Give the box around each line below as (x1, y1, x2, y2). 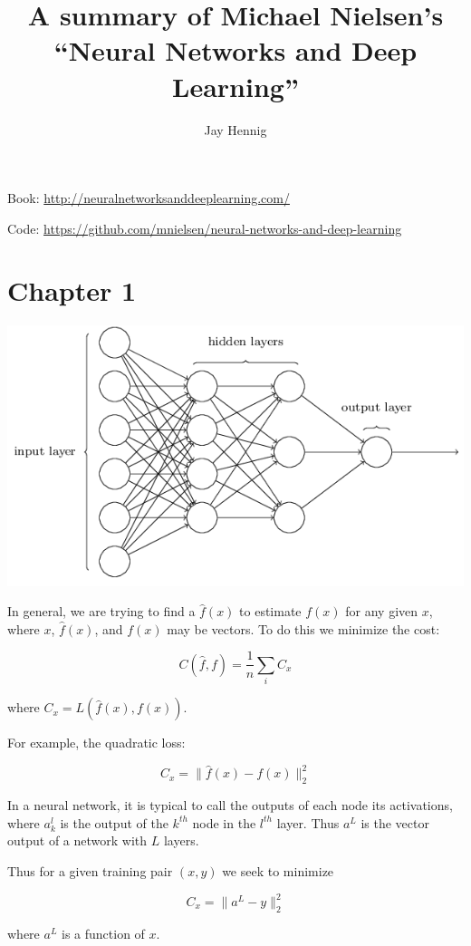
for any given (345, 602, 418, 621)
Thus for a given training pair (7, 861, 173, 880)
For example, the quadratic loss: (7, 733, 186, 752)
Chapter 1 (7, 272, 137, 309)
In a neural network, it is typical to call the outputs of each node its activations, (7, 796, 453, 815)
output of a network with (7, 831, 148, 850)
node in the (192, 813, 256, 832)
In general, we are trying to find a (7, 602, 196, 621)
